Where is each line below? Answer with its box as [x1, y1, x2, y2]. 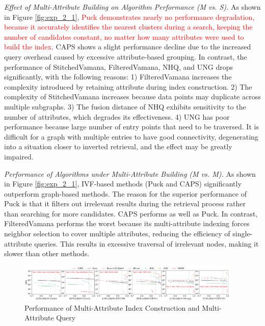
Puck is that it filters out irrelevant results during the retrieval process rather [4, 198, 246, 209]
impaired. [4, 151, 34, 161]
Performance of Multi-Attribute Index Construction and [24, 302, 200, 313]
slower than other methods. [4, 248, 90, 259]
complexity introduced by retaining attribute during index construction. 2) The [4, 81, 252, 92]
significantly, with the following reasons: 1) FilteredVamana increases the [4, 71, 232, 82]
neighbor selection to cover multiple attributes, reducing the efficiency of [4, 228, 230, 239]
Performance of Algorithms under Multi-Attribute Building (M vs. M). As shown [4, 168, 256, 179]
